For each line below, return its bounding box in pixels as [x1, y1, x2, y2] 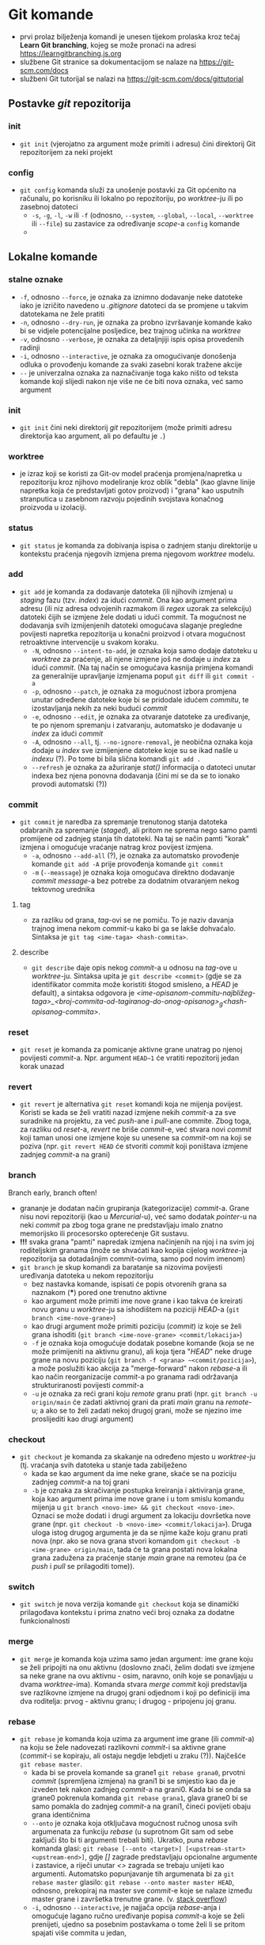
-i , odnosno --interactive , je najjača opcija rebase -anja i [31, 1902, 221, 1912]
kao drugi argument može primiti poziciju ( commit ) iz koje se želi [31, 1321, 242, 1331]
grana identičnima [31, 1809, 91, 1819]
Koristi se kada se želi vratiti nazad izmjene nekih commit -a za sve [19, 1108, 237, 1117]
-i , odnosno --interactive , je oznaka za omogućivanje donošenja [19, 351, 237, 360]
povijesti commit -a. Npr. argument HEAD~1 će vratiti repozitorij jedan [19, 1053, 240, 1063]
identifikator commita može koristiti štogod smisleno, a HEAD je [31, 980, 239, 990]
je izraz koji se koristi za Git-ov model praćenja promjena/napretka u [19, 469, 243, 479]
